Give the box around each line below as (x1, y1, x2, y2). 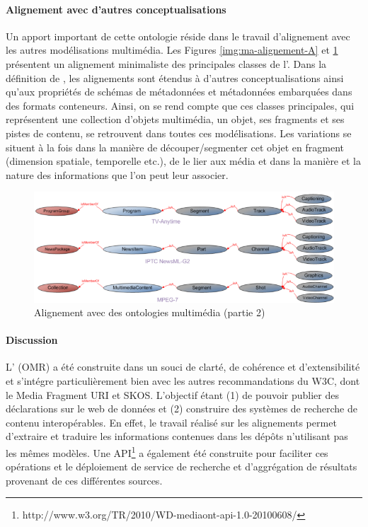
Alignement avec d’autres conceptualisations (6, 1, 226, 16)
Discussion (6, 332, 58, 347)
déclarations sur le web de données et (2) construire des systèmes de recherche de (6, 401, 357, 416)
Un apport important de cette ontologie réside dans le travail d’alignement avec (6, 28, 350, 43)
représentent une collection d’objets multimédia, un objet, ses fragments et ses (6, 112, 345, 127)
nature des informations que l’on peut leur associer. (6, 167, 229, 182)
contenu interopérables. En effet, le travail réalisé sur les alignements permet (6, 415, 337, 429)
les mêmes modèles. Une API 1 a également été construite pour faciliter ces (6, 444, 328, 460)
